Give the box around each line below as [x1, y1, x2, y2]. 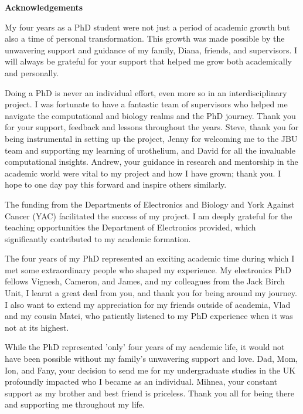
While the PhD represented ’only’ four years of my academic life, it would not [5, 341, 285, 353]
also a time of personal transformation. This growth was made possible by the [5, 32, 285, 45]
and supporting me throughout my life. [5, 398, 145, 410]
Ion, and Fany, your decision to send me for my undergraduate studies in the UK [5, 364, 296, 376]
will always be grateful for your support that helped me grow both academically [5, 55, 292, 67]
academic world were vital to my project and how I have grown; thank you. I [5, 167, 281, 179]
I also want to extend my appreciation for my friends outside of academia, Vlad [5, 298, 291, 310]
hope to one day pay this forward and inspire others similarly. [5, 178, 227, 191]
